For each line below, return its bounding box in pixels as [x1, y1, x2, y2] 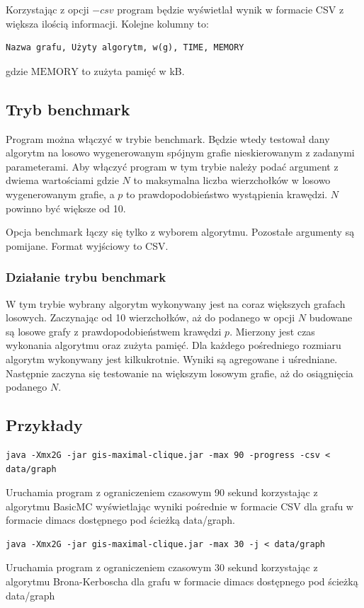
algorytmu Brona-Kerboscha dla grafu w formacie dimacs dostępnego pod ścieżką [6, 574, 358, 589]
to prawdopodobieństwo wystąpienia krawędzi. [126, 186, 328, 201]
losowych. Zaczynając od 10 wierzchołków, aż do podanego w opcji [6, 310, 295, 325]
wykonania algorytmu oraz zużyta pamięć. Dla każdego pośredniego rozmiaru [6, 338, 341, 352]
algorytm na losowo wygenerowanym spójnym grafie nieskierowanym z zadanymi [6, 145, 355, 160]
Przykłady [6, 414, 83, 436]
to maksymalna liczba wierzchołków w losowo [133, 173, 331, 188]
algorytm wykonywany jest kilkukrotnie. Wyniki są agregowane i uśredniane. [6, 351, 338, 366]
